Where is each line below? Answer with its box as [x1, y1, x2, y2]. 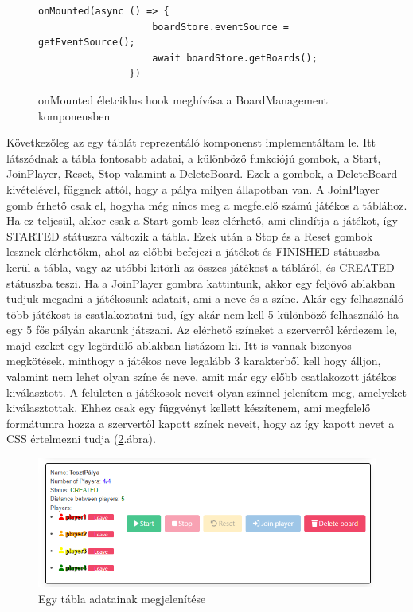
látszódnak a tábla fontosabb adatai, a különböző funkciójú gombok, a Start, [6, 149, 381, 166]
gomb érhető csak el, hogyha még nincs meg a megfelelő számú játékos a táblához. [6, 196, 407, 213]
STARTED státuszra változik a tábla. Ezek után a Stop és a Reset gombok [6, 227, 373, 244]
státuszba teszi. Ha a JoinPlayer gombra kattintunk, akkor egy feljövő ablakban [6, 274, 395, 291]
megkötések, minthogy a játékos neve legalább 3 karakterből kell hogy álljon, [6, 352, 381, 369]
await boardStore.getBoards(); [152, 52, 318, 64]
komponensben [38, 107, 111, 124]
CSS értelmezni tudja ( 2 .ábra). [6, 430, 156, 447]
